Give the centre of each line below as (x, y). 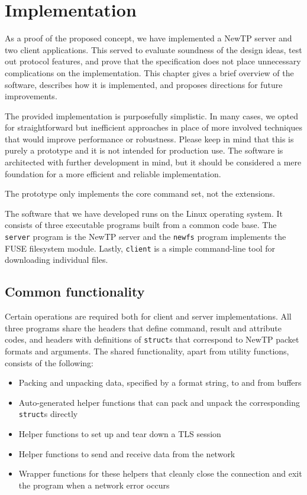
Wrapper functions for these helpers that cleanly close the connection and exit (160, 473)
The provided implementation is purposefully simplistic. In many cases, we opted (151, 115)
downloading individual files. (56, 260)
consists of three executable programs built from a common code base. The (141, 225)
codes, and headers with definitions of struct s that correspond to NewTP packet (152, 339)
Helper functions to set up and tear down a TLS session (120, 434)
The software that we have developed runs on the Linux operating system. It (144, 213)
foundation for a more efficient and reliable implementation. (113, 173)
